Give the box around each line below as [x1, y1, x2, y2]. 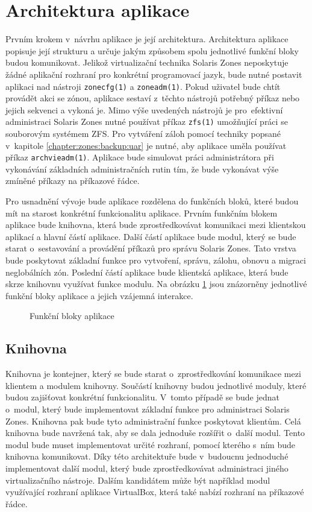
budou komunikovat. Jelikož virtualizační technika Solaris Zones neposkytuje [5, 56, 289, 69]
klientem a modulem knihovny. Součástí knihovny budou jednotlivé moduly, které [5, 379, 307, 391]
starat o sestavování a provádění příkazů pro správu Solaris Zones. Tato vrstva [5, 242, 296, 254]
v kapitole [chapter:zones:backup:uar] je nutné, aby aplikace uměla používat [5, 139, 287, 151]
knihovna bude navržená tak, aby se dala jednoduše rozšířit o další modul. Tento [5, 426, 305, 439]
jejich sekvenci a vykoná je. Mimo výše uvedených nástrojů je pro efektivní [5, 103, 283, 116]
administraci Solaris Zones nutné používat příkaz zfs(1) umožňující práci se [5, 115, 288, 128]
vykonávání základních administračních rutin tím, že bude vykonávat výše [5, 162, 279, 175]
